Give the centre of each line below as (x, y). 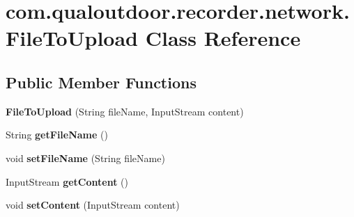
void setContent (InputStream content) (93, 205)
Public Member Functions (101, 82)
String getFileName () (57, 135)
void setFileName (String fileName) (85, 158)
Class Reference (223, 38)
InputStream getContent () (67, 181)
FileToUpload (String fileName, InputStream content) (125, 111)
